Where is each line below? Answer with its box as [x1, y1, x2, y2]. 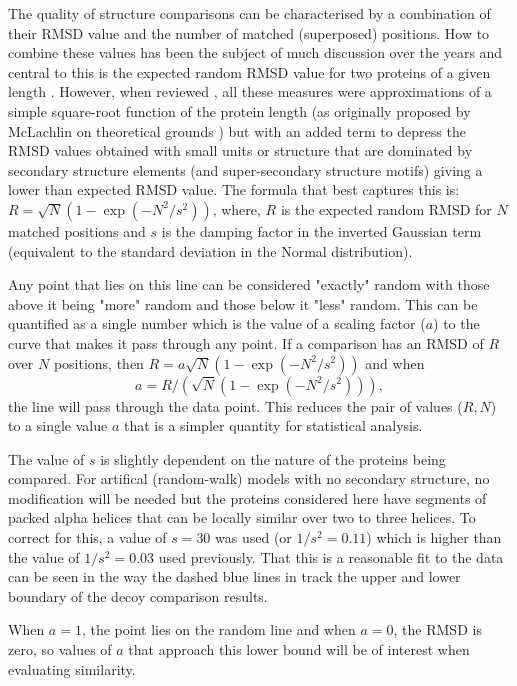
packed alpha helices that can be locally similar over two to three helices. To [8, 507, 476, 528]
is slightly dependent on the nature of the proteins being [100, 448, 446, 469]
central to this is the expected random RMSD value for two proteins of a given [8, 61, 491, 82]
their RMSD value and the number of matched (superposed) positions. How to [8, 22, 490, 43]
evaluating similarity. [8, 658, 136, 679]
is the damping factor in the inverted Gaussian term [161, 220, 482, 241]
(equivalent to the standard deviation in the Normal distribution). [8, 240, 413, 261]
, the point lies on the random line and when [81, 619, 356, 640]
